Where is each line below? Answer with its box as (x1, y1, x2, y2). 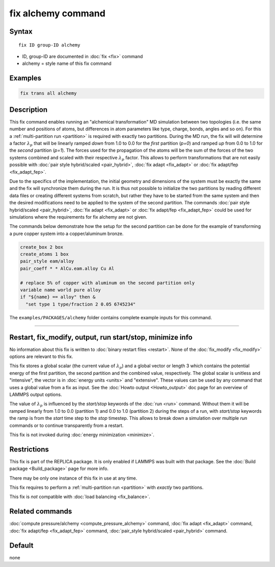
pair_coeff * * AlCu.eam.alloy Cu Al (20, 266, 115, 271)
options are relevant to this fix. (9, 353, 73, 360)
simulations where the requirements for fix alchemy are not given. (9, 214, 147, 220)
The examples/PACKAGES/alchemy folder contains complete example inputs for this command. (9, 314, 212, 320)
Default (9, 541, 34, 550)
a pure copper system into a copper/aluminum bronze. (9, 230, 124, 237)
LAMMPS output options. (9, 391, 62, 398)
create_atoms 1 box (20, 251, 69, 257)
